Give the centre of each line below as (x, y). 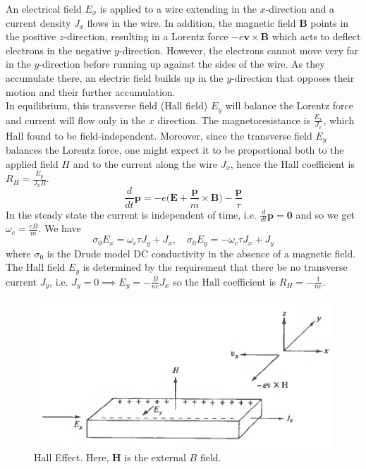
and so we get (325, 214)
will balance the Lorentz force (289, 105)
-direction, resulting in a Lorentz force (146, 36)
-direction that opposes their (293, 77)
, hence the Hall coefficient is (293, 163)
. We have (60, 228)
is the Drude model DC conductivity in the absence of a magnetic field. (201, 253)
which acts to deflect (316, 36)
